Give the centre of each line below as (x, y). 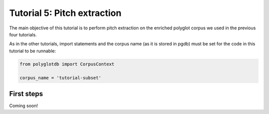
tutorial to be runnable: (33, 51)
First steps (26, 94)
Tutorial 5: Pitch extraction (65, 13)
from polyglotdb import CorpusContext (67, 64)
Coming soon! (24, 106)
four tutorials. (23, 34)
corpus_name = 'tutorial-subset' (61, 78)
